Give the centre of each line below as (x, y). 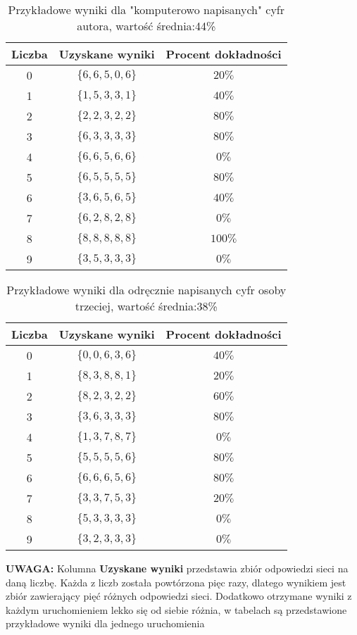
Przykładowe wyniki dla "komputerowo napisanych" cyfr (146, 10)
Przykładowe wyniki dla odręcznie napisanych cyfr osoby (146, 290)
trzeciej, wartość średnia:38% (146, 306)
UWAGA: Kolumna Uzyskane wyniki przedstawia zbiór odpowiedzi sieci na (177, 568)
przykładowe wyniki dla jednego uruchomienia (105, 623)
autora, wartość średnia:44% (146, 26)
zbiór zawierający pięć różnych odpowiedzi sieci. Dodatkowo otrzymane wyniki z (179, 596)
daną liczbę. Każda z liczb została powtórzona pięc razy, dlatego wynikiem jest (176, 582)
